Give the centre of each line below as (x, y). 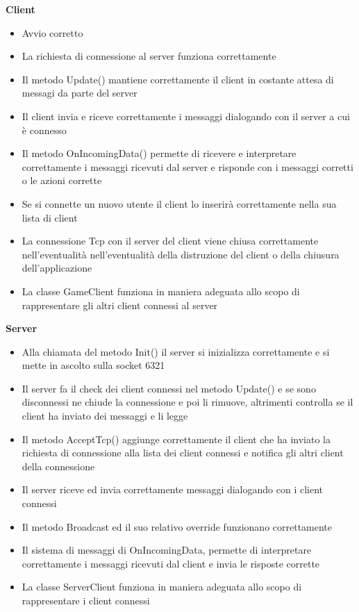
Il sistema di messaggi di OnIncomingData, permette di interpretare (167, 550)
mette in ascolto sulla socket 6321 (93, 365)
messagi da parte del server (80, 93)
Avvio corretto (52, 32)
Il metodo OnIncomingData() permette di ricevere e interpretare (159, 153)
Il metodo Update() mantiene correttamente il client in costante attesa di (178, 79)
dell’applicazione (57, 268)
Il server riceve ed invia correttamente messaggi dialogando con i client (172, 489)
